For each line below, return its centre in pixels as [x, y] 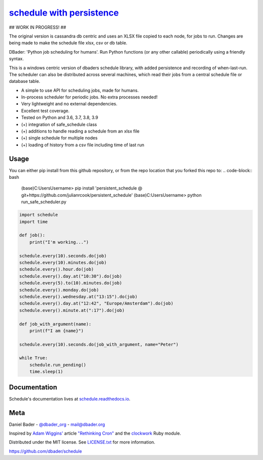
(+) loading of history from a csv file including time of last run [83, 145]
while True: [34, 358]
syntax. [16, 59]
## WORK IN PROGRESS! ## [38, 27]
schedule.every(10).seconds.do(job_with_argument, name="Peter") [99, 344]
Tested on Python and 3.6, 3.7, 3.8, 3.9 [60, 117]
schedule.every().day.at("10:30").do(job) [71, 276]
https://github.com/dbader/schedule [46, 451]
